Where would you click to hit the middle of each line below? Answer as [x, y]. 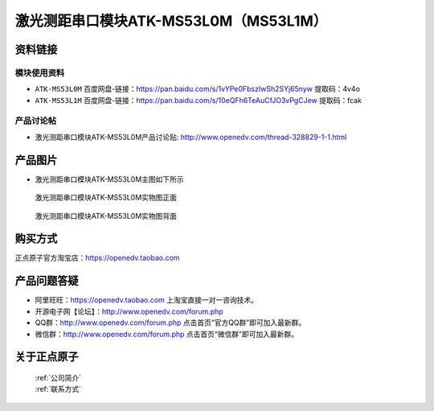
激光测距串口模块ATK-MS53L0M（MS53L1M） [171, 21]
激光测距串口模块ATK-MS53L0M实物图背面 [106, 216]
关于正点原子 [47, 357]
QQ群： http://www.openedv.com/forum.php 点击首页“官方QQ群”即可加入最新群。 [170, 323]
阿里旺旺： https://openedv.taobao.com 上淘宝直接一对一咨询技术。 [147, 300]
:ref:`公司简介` [58, 377]
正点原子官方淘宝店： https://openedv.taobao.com [97, 258]
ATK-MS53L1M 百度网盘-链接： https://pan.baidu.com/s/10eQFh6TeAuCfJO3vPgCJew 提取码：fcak [198, 100]
